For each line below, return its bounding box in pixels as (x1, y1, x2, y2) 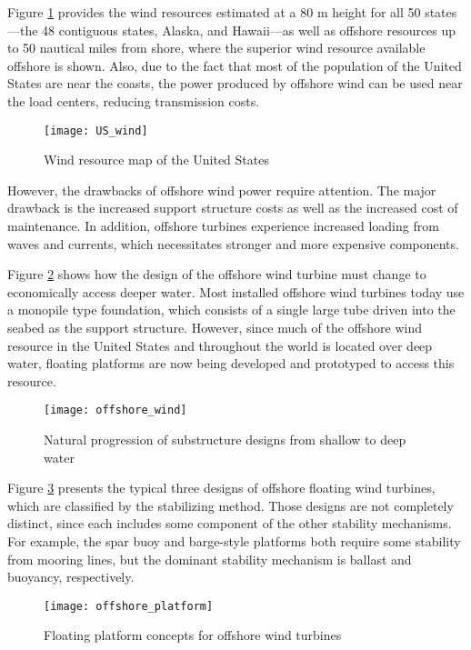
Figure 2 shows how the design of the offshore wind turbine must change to (7, 265, 426, 284)
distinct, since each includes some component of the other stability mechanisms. (7, 514, 452, 533)
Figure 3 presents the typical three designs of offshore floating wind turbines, (7, 478, 436, 497)
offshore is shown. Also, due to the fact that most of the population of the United (7, 55, 462, 75)
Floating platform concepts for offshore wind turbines (44, 625, 342, 645)
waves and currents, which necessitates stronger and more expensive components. (7, 234, 459, 253)
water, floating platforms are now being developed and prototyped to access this (7, 354, 455, 373)
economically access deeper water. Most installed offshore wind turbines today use (7, 282, 465, 301)
